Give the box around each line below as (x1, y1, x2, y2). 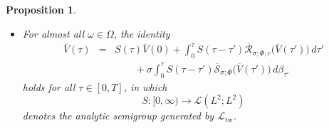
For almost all (22, 26, 85, 41)
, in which (123, 79, 167, 94)
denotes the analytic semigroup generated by (22, 108, 214, 123)
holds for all (22, 79, 75, 94)
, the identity (113, 26, 170, 41)
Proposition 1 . (6, 2, 76, 16)
